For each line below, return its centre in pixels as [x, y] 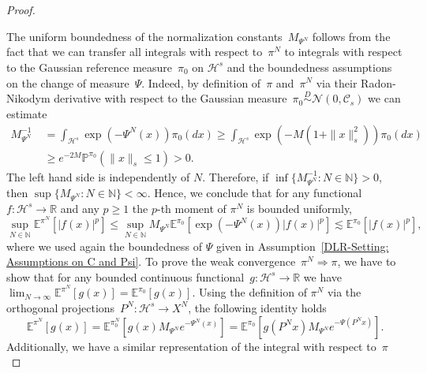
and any [80, 208]
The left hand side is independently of [98, 176]
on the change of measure [68, 82]
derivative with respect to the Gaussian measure [170, 98]
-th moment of [191, 208]
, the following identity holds [257, 307]
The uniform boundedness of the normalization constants [144, 36]
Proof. [21, 9]
